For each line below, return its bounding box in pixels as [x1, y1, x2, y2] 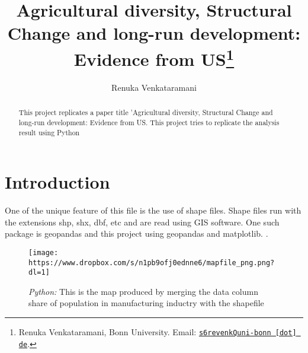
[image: [28, 248, 59, 257]
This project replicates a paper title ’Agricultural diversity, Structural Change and [18, 107, 273, 117]
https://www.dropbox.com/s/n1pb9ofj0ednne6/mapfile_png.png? [28, 258, 275, 267]
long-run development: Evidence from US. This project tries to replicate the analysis [18, 117, 280, 127]
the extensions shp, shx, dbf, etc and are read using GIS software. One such [5, 215, 280, 228]
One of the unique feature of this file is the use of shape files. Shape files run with [5, 204, 301, 217]
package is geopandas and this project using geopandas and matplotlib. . [5, 227, 268, 240]
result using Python [18, 127, 80, 137]
